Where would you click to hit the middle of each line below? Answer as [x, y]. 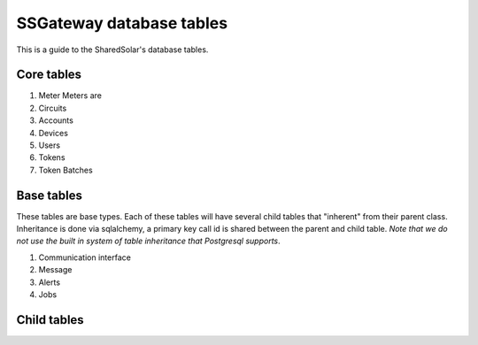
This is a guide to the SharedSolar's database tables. [112, 50]
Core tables [49, 75]
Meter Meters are [70, 96]
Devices [53, 133]
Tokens [52, 157]
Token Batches [66, 170]
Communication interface [85, 257]
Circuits [53, 108]
